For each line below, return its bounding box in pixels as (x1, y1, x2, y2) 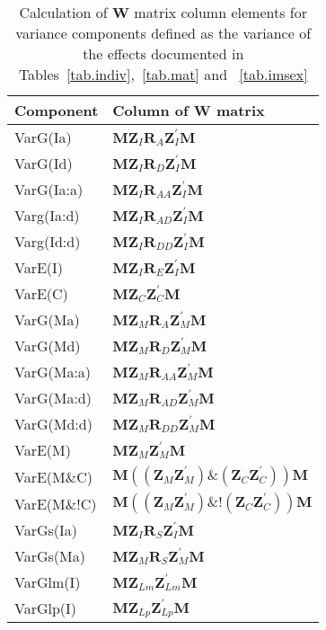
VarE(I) (14, 257, 64, 278)
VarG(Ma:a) (14, 361, 92, 382)
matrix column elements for (134, 2, 307, 22)
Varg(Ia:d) (14, 205, 80, 226)
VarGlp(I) (14, 598, 77, 618)
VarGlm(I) (14, 572, 81, 592)
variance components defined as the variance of (15, 22, 312, 43)
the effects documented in (83, 43, 244, 64)
